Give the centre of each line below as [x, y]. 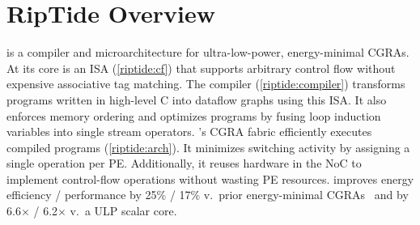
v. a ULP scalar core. [123, 211]
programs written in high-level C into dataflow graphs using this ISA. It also [197, 99]
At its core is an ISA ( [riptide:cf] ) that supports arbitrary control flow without [201, 68]
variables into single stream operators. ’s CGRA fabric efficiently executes [189, 132]
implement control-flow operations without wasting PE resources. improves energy [210, 178]
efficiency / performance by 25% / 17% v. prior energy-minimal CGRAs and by [208, 195]
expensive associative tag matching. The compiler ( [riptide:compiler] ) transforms [206, 84]
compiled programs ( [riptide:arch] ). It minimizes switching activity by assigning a [208, 147]
